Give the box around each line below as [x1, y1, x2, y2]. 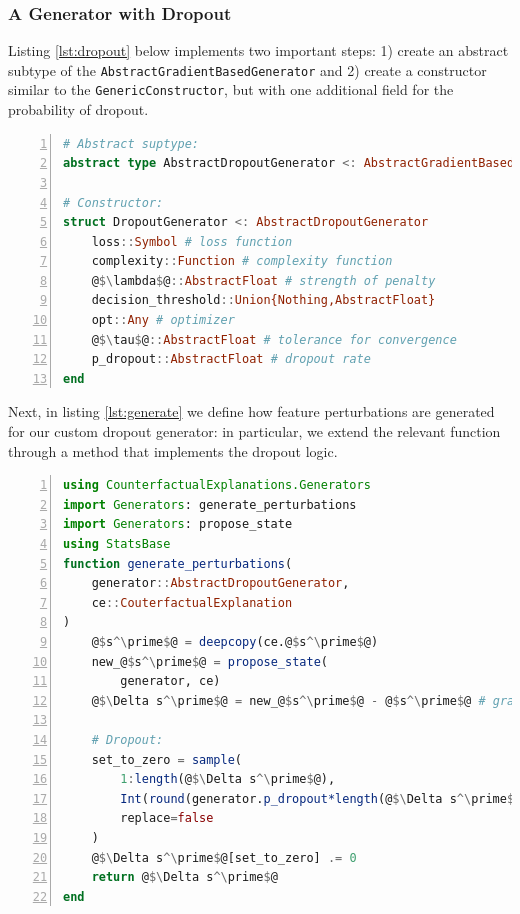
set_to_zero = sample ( [91, 752, 243, 767]
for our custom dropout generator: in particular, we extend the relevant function [8, 421, 501, 442]
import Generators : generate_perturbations [63, 497, 357, 512]
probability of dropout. [8, 99, 149, 120]
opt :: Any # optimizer [91, 313, 235, 328]
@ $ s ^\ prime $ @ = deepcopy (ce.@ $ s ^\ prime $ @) [91, 634, 379, 649]
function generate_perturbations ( [63, 556, 293, 571]
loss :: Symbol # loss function [91, 234, 293, 249]
